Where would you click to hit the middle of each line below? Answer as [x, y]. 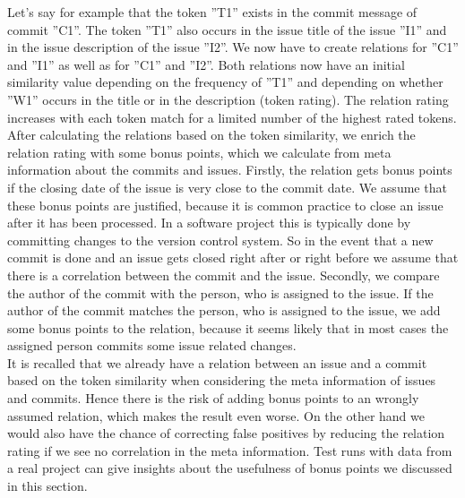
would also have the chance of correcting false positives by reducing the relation [226, 433]
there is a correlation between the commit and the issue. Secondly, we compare [224, 275]
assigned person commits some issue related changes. [152, 345]
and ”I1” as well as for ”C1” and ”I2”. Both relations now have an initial [206, 64]
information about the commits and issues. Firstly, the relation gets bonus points [230, 170]
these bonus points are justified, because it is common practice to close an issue [225, 205]
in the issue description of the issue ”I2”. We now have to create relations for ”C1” [233, 47]
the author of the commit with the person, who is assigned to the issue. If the [220, 292]
